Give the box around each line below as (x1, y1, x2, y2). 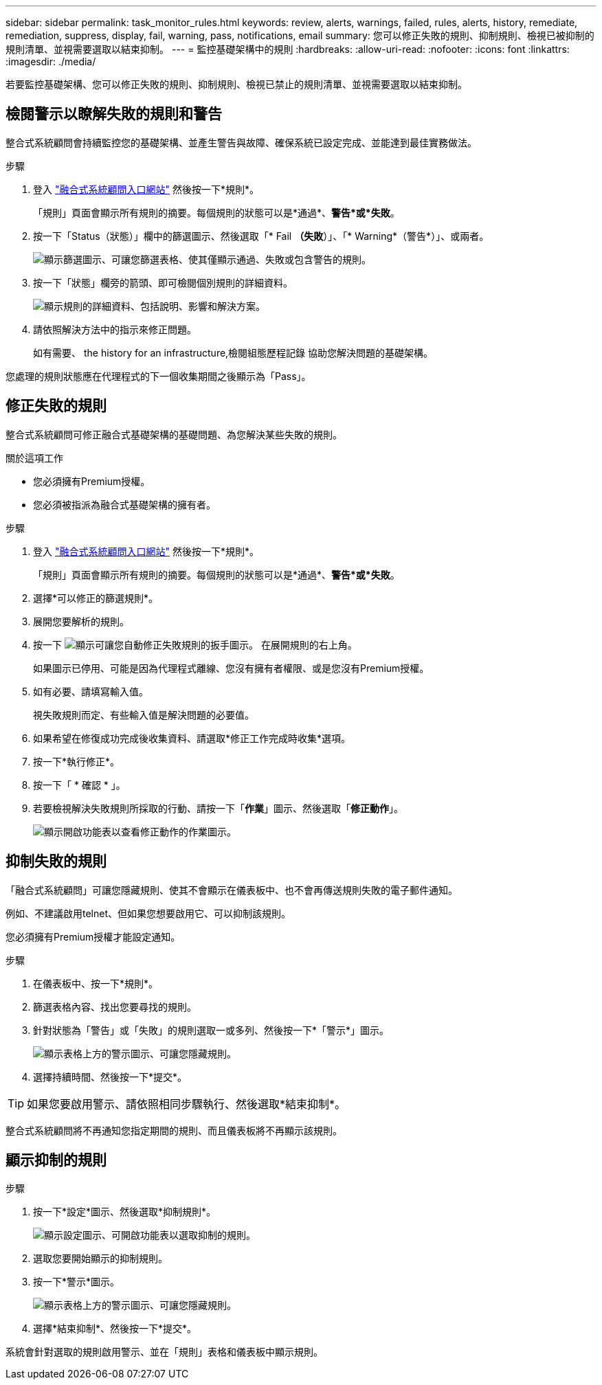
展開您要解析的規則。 (33, 615, 129, 627)
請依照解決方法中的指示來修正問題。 (33, 323, 197, 335)
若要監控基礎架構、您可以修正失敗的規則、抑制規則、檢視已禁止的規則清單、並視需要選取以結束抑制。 (5, 78, 467, 90)
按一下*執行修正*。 (33, 755, 120, 767)
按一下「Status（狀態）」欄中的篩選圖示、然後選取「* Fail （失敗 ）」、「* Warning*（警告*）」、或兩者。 (33, 229, 489, 242)
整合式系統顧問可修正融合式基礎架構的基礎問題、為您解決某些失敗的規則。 (5, 428, 342, 440)
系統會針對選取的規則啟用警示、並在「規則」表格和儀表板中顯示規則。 (5, 1346, 323, 1358)
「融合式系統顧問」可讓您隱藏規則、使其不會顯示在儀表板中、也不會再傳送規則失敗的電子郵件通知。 (5, 883, 458, 896)
